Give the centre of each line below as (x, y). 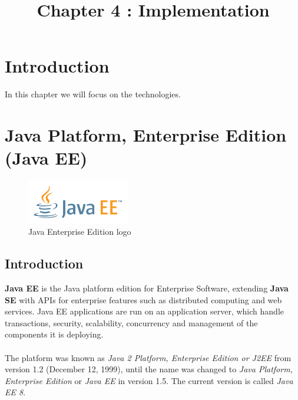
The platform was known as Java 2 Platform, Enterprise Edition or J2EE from (148, 357)
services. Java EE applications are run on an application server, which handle (144, 311)
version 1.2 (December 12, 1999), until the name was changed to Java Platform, (149, 369)
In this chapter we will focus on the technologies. (93, 94)
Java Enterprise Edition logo (80, 232)
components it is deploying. (54, 334)
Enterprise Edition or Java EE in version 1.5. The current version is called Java (149, 380)
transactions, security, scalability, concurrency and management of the (131, 322)
